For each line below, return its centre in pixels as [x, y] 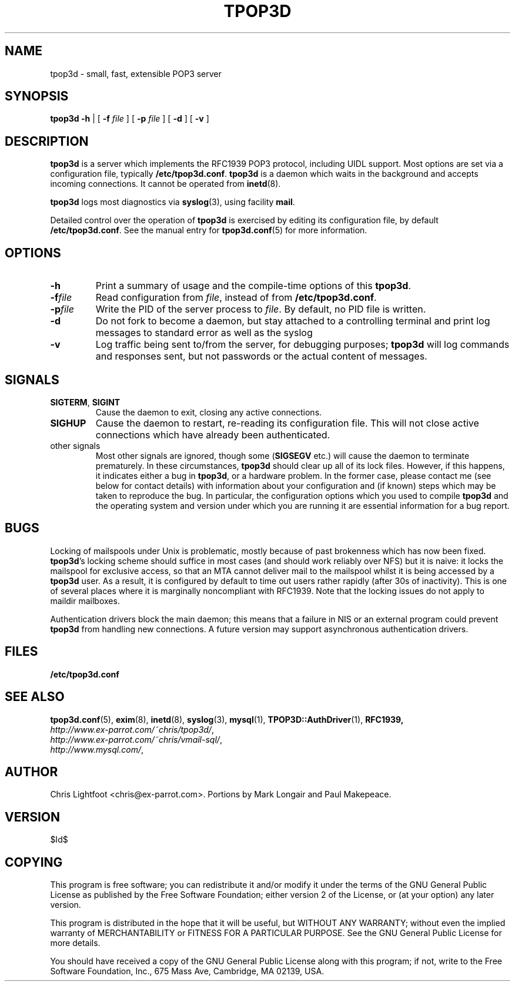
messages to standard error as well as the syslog [204, 333]
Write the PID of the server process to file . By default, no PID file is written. [261, 309]
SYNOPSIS [37, 96]
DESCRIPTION [47, 141]
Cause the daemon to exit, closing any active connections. [209, 412]
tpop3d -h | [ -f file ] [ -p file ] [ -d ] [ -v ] [130, 119]
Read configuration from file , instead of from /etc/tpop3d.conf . [236, 298]
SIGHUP [68, 423]
